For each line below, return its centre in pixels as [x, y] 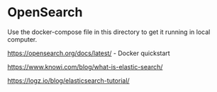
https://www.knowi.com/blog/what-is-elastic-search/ [85, 67]
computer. [22, 39]
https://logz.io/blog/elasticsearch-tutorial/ [68, 80]
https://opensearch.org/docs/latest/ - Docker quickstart [89, 53]
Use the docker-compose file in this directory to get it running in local [109, 32]
